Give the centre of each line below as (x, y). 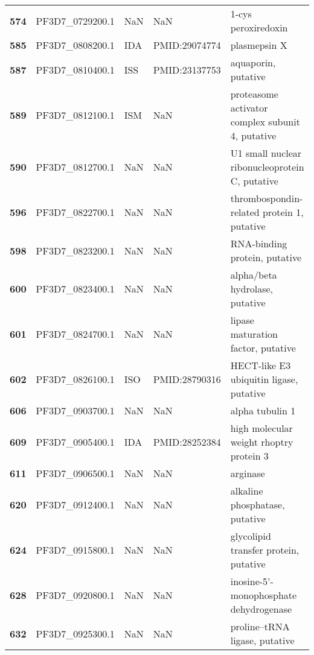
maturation (254, 334)
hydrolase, (252, 289)
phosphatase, (258, 505)
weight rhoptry (262, 442)
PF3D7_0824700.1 (75, 334)
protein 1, (283, 212)
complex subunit (265, 122)
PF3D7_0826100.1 (75, 379)
